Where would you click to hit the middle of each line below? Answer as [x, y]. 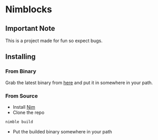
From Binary [21, 71]
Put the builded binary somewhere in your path [62, 131]
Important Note [30, 28]
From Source [22, 96]
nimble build [19, 122]
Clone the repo [28, 112]
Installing [21, 57]
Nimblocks [29, 9]
